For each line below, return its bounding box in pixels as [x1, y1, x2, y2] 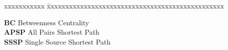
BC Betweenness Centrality [4, 17, 89, 27]
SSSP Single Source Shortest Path [4, 36, 111, 47]
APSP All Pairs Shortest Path [4, 27, 100, 37]
